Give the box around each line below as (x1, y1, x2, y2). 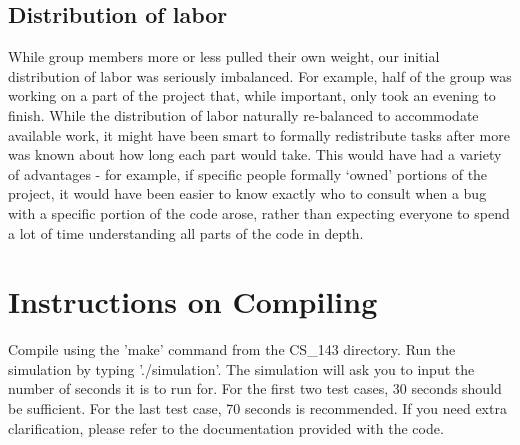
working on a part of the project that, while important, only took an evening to (8, 85, 496, 106)
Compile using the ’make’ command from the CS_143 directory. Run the (8, 339, 456, 360)
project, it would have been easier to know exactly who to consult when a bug (8, 183, 487, 204)
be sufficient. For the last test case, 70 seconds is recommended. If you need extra (8, 398, 507, 419)
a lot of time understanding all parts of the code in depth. (8, 222, 364, 243)
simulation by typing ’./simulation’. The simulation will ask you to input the (8, 358, 475, 379)
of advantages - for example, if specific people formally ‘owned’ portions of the (8, 163, 488, 184)
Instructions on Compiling (8, 281, 378, 322)
